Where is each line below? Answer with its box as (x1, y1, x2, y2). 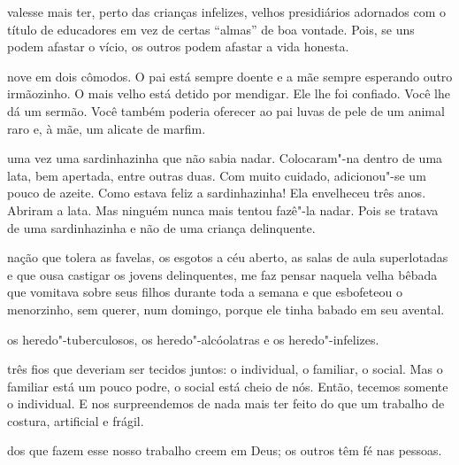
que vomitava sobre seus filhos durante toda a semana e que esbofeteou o (7, 283, 402, 301)
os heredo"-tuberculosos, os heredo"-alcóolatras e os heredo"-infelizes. (7, 329, 379, 348)
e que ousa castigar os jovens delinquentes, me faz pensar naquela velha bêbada (7, 265, 438, 283)
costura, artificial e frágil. (7, 411, 144, 430)
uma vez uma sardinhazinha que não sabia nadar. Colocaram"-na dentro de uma (7, 149, 443, 167)
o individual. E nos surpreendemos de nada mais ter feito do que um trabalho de (7, 394, 445, 413)
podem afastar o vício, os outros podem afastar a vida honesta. (7, 37, 349, 56)
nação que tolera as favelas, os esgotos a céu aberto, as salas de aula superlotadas (7, 248, 448, 267)
